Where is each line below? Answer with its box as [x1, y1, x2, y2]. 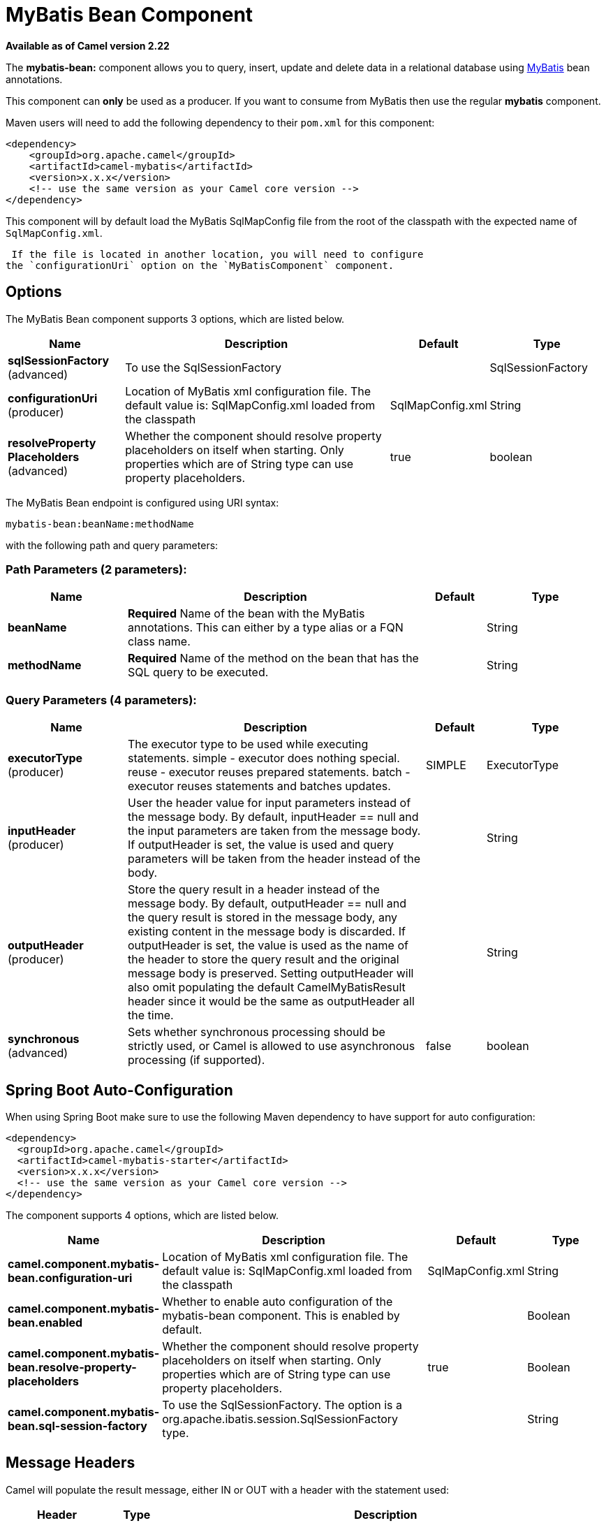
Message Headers [6, 1454, 135, 1472]
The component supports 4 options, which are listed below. [6, 1209, 279, 1221]
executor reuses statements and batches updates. [128, 779, 391, 794]
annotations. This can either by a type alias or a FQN [128, 620, 404, 635]
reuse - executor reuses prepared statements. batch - [128, 765, 411, 780]
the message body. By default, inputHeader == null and [128, 810, 419, 824]
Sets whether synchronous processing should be [128, 1025, 385, 1040]
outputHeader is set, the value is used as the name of [128, 938, 408, 953]
